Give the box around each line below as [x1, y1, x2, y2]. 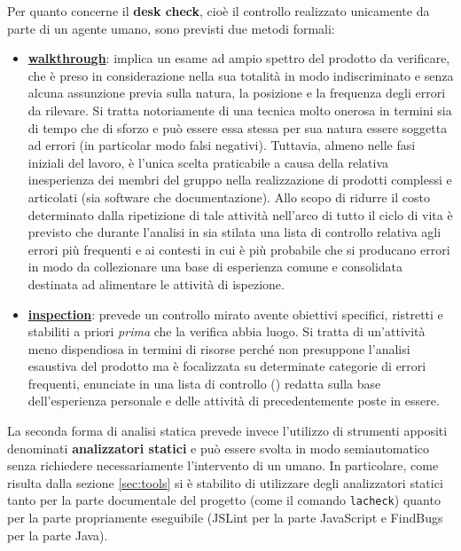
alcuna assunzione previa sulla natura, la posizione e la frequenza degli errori [27, 83, 446, 102]
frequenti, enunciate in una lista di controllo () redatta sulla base [27, 374, 381, 392]
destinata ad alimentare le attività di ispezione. [27, 274, 285, 293]
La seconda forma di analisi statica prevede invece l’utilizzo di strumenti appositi [7, 421, 448, 440]
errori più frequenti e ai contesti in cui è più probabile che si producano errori [27, 240, 450, 258]
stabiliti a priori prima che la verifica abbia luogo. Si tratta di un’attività [27, 322, 426, 341]
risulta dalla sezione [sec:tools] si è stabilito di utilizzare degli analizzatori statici [7, 473, 443, 492]
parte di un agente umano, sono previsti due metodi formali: [7, 19, 335, 37]
